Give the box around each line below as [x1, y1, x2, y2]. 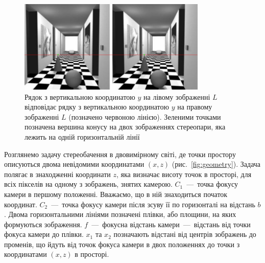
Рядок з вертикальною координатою [25, 91, 135, 102]
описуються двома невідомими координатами [4, 159, 144, 169]
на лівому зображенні [143, 91, 210, 102]
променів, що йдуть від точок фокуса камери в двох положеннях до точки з [4, 238, 240, 249]
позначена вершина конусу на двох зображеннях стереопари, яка [25, 121, 226, 132]
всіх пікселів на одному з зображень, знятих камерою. [4, 179, 173, 189]
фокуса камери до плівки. [4, 229, 84, 239]
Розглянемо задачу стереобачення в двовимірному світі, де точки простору [4, 148, 236, 159]
